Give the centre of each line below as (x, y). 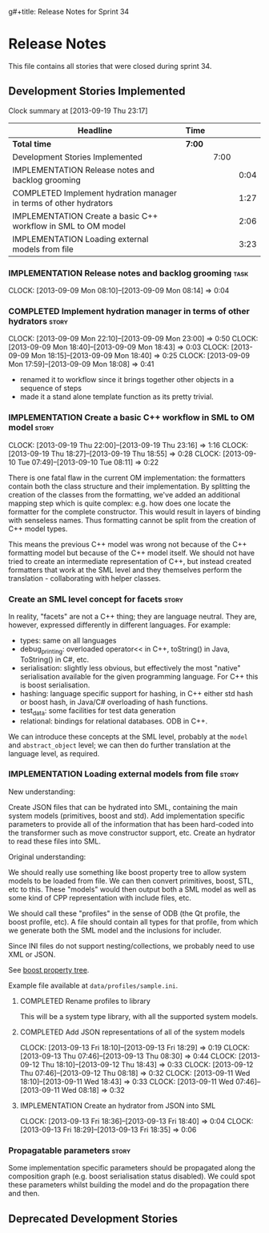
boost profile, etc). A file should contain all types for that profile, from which (133, 921)
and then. (24, 1194)
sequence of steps (51, 389)
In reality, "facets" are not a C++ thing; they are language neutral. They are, (133, 616)
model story (31, 428)
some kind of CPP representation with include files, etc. (100, 897)
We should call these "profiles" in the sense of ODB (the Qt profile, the (124, 913)
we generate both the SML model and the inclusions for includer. (115, 930)
